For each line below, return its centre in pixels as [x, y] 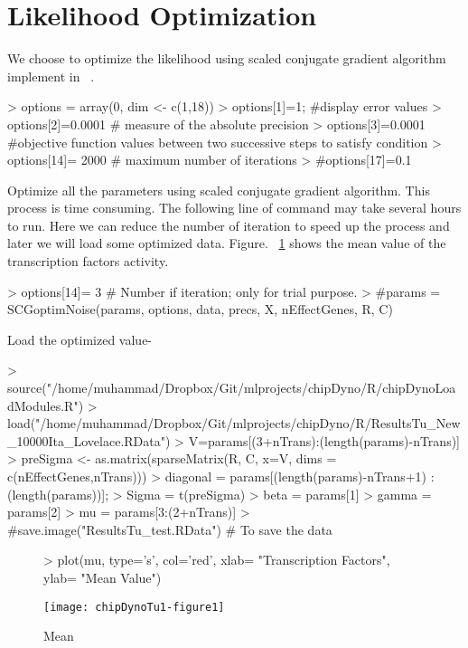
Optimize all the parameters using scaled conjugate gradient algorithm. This [219, 190]
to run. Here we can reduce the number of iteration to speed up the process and [229, 225]
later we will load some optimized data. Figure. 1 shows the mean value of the [227, 243]
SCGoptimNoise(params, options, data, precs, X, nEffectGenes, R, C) [200, 309]
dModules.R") [46, 405]
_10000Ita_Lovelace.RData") [89, 440]
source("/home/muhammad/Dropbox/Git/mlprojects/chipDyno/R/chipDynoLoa [232, 388]
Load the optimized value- [80, 339]
